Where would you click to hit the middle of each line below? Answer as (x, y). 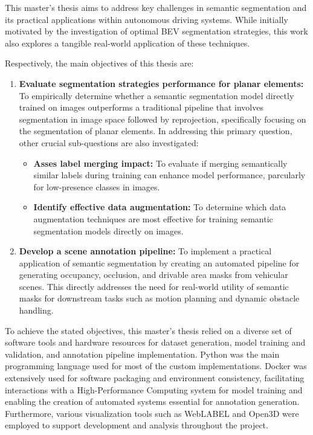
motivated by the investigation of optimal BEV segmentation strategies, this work (156, 31)
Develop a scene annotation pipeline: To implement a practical (145, 251)
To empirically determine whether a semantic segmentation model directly (156, 95)
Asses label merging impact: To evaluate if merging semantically (160, 163)
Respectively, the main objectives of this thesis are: (99, 63)
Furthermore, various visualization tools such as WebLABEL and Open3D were (152, 413)
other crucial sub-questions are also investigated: (109, 142)
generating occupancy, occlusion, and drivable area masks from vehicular (153, 275)
